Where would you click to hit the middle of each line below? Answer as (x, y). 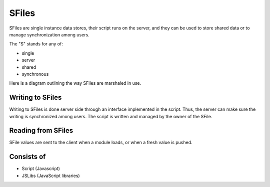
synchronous (35, 74)
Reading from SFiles (41, 130)
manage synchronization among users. (49, 34)
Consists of (27, 157)
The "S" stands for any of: (36, 44)
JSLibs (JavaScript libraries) (51, 176)
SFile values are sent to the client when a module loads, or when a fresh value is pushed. (101, 143)
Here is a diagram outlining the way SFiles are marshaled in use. (75, 83)
